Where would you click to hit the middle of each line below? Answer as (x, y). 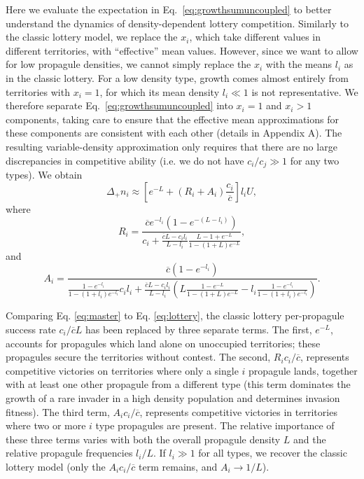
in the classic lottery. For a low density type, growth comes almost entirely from (177, 77)
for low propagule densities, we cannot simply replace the (128, 64)
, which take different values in (255, 37)
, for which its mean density (160, 91)
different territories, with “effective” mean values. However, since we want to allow (182, 50)
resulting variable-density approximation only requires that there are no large (171, 146)
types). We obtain (44, 174)
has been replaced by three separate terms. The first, (198, 329)
